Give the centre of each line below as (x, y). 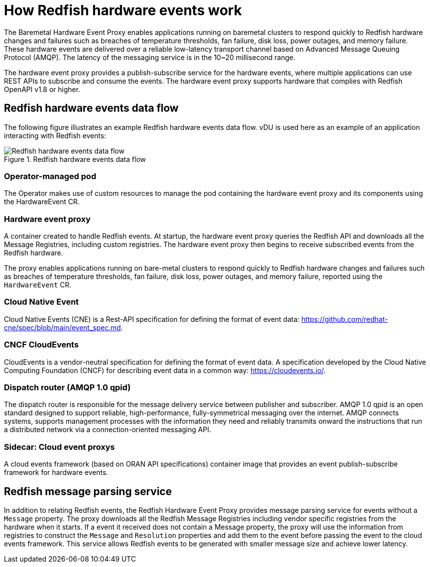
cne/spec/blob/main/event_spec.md (63, 327)
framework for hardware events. (56, 472)
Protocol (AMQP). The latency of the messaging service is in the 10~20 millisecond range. (150, 57)
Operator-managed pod (50, 176)
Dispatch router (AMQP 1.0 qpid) (67, 387)
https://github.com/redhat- (345, 319)
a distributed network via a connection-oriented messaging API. (108, 430)
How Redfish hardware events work (123, 10)
